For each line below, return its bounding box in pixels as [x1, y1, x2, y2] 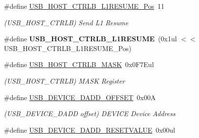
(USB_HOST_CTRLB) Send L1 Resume [4, 17, 128, 27]
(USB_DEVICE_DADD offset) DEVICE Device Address [4, 108, 176, 119]
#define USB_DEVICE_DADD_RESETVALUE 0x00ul [4, 124, 175, 135]
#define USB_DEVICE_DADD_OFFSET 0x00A [4, 92, 156, 102]
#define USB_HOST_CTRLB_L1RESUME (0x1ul [4, 34, 177, 44]
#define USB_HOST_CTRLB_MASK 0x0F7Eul [4, 59, 154, 69]
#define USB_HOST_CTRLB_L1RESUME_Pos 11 [4, 1, 164, 11]
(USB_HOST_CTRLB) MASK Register [4, 75, 125, 86]
